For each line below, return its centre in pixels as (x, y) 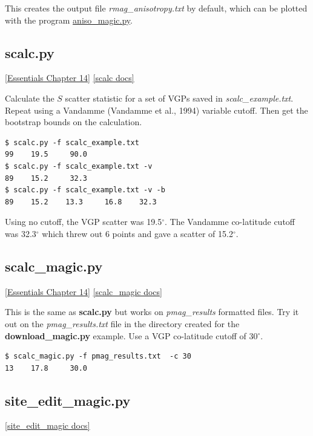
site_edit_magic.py (68, 400)
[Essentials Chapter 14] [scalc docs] (70, 78)
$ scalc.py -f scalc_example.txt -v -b (85, 190)
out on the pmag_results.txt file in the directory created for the (122, 323)
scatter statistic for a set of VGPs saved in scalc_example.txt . (179, 98)
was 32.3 (21, 233)
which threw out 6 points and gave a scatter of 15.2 (137, 233)
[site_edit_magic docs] (48, 425)
